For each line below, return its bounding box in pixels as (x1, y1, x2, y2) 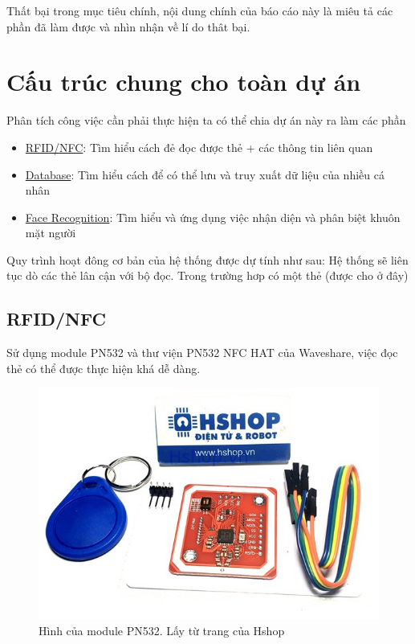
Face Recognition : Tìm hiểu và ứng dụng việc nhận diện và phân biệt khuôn (25, 208, 401, 225)
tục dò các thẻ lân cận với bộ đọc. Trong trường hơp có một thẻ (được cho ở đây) (6, 267, 409, 284)
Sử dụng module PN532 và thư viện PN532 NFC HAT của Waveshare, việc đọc (6, 344, 398, 361)
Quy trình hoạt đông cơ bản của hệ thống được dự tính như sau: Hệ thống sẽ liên (6, 251, 409, 268)
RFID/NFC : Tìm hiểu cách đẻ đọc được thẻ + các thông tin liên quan (25, 138, 373, 155)
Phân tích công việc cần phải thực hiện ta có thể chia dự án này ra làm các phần (6, 112, 406, 129)
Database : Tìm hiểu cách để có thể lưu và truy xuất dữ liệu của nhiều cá (25, 166, 384, 183)
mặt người (25, 224, 76, 241)
